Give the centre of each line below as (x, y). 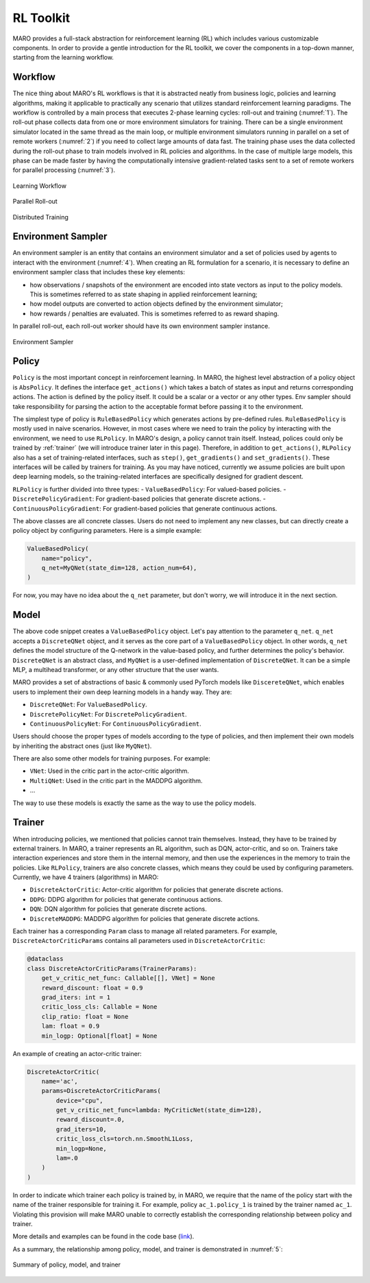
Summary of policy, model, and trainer (67, 1264)
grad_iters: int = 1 (76, 997)
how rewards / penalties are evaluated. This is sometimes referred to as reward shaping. (155, 313)
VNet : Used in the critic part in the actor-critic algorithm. (110, 771)
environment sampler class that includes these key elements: (99, 272)
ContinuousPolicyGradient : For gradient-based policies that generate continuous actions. (145, 508)
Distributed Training (40, 217)
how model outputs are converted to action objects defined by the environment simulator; (157, 304)
